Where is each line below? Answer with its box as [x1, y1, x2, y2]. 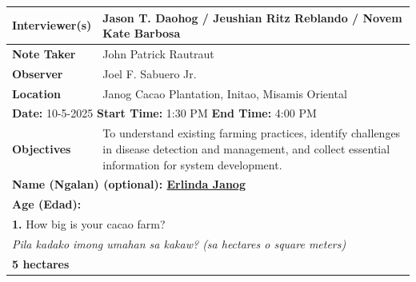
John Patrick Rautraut [102, 45, 214, 62]
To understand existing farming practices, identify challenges [102, 125, 401, 141]
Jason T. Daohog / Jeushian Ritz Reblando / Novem [102, 9, 402, 26]
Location [12, 85, 61, 101]
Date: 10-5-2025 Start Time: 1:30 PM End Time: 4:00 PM [12, 105, 317, 121]
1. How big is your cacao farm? [12, 216, 166, 232]
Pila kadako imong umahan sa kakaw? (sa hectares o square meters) [12, 235, 346, 252]
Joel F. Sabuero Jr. [102, 65, 197, 81]
